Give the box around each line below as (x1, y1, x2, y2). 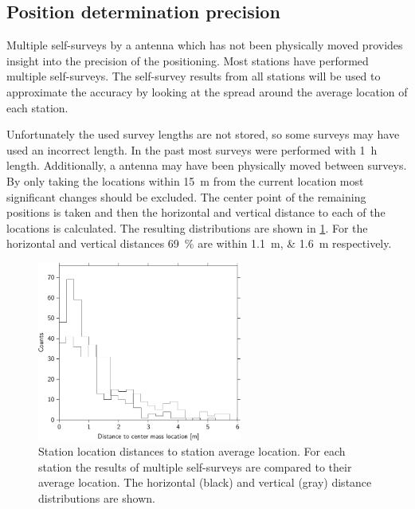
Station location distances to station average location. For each (38, 443, 346, 460)
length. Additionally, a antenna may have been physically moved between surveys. (6, 157, 407, 174)
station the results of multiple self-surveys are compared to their (38, 458, 352, 475)
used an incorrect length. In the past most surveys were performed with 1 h (6, 141, 378, 158)
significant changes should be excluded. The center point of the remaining (6, 188, 366, 205)
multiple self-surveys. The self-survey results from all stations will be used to (6, 68, 381, 84)
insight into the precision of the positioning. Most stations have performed (6, 52, 369, 69)
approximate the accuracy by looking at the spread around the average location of (6, 83, 408, 100)
